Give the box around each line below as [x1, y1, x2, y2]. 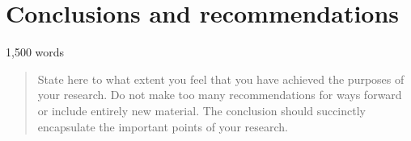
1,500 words [6, 44, 65, 60]
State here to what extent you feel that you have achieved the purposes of [37, 70, 405, 87]
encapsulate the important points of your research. [37, 118, 288, 135]
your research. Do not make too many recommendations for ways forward [37, 86, 402, 103]
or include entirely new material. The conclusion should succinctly [37, 102, 366, 118]
